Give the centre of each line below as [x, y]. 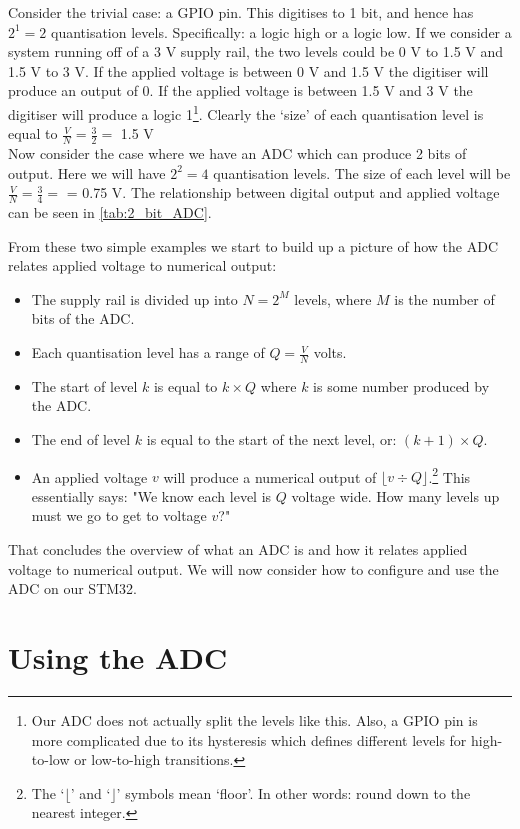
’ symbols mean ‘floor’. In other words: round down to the [293, 792]
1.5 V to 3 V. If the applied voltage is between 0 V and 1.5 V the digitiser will [248, 70]
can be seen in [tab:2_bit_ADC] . [110, 212]
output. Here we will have [87, 172]
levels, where [333, 298]
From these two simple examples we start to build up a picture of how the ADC [253, 245]
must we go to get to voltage [119, 515]
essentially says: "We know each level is [151, 495]
